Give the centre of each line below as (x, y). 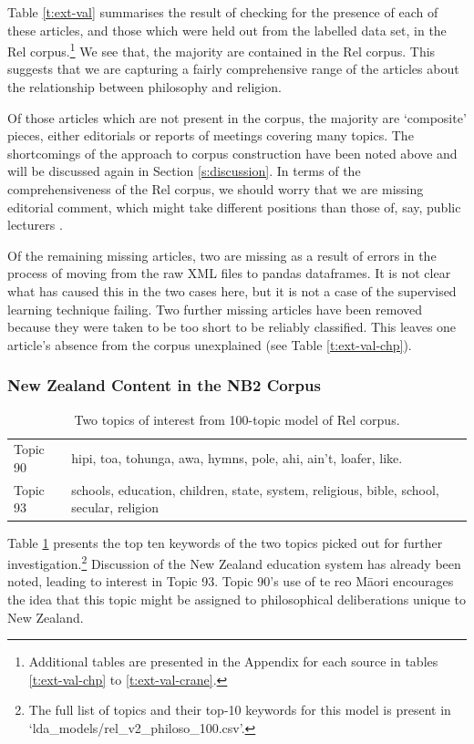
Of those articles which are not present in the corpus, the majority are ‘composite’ (237, 117)
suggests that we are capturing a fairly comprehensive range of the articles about (233, 69)
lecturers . (35, 225)
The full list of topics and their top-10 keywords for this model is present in (240, 710)
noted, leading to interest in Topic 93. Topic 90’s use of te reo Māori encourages (231, 581)
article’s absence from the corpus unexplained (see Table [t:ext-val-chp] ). (210, 344)
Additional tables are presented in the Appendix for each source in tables (233, 661)
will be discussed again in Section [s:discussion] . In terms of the (184, 171)
